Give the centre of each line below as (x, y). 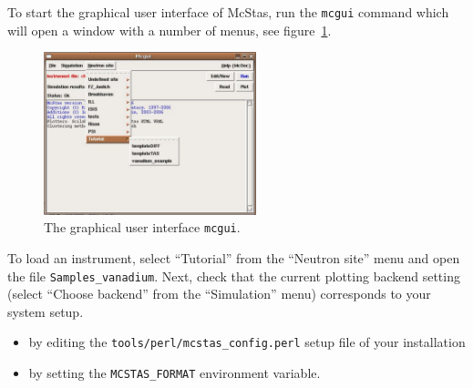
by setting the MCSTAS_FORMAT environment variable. (175, 373)
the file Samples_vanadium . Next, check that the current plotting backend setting (234, 276)
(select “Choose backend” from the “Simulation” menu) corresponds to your (219, 294)
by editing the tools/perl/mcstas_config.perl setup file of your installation (247, 342)
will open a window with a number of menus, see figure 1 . (170, 30)
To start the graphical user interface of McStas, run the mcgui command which (228, 12)
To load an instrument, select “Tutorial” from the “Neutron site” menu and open (234, 258)
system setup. (46, 311)
